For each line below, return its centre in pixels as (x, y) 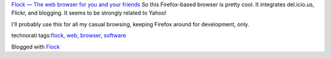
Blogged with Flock (36, 46)
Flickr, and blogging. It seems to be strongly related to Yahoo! (89, 13)
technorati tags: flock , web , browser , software (69, 35)
